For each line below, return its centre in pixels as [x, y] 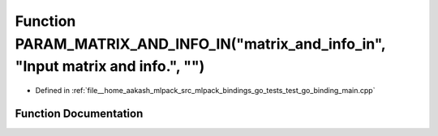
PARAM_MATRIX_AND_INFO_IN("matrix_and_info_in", [200, 44]
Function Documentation [79, 113]
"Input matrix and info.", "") [110, 67]
